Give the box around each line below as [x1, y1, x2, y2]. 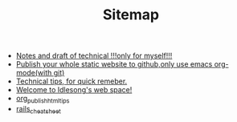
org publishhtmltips [15, 94, 70, 105]
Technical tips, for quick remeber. [15, 76, 128, 86]
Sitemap [102, 6, 160, 24]
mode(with [15, 68, 52, 78]
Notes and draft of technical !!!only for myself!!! [15, 51, 173, 61]
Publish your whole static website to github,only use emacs [15, 59, 213, 69]
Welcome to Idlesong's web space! [15, 85, 133, 95]
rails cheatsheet [15, 104, 62, 116]
